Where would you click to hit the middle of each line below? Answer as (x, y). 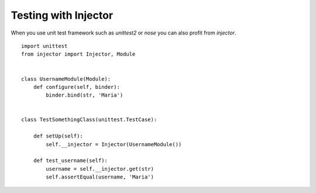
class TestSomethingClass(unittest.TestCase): (89, 120)
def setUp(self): (58, 136)
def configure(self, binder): (76, 87)
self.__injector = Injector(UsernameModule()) (114, 144)
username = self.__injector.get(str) (100, 169)
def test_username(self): (71, 161)
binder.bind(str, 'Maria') (85, 95)
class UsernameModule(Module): (66, 79)
